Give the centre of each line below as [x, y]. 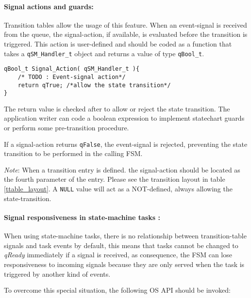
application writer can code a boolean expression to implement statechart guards [124, 118]
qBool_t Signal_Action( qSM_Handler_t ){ [72, 69]
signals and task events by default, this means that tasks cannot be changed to [121, 245]
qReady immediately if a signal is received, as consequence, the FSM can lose [118, 255]
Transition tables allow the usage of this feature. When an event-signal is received [125, 24]
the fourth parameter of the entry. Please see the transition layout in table [115, 179]
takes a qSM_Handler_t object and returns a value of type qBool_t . [104, 53]
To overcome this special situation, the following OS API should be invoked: [117, 290]
